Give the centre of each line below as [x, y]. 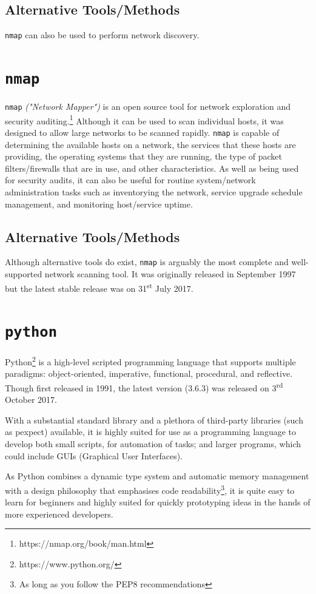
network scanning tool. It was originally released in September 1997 [170, 274]
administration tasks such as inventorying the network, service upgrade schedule [154, 192]
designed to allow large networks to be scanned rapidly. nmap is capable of [142, 133]
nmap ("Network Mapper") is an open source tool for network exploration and [148, 106]
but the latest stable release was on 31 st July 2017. [99, 287]
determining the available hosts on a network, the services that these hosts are [150, 144]
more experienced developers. [59, 514]
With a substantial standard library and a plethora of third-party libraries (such [154, 420]
